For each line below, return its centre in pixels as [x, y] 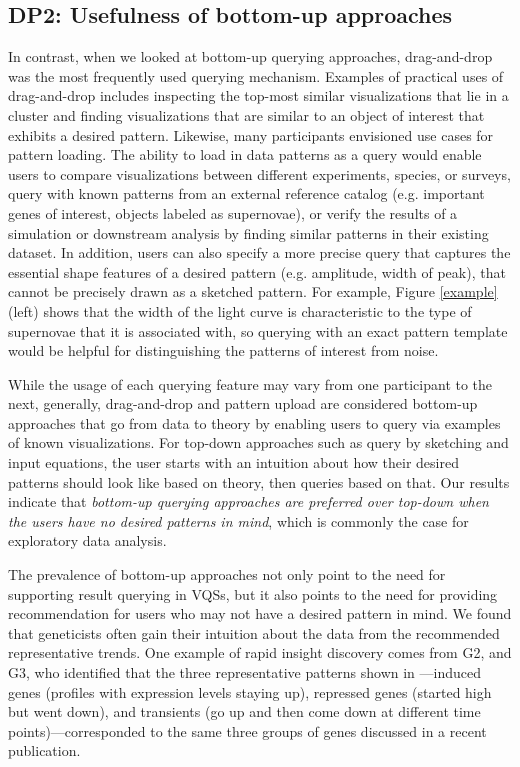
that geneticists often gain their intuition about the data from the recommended [254, 632]
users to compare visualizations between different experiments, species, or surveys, [259, 173]
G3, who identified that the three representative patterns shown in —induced [245, 672]
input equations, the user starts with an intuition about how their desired [233, 462]
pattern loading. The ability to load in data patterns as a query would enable [245, 154]
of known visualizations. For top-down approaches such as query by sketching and [258, 442]
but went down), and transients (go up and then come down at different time [244, 711]
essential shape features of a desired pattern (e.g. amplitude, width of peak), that [257, 271]
